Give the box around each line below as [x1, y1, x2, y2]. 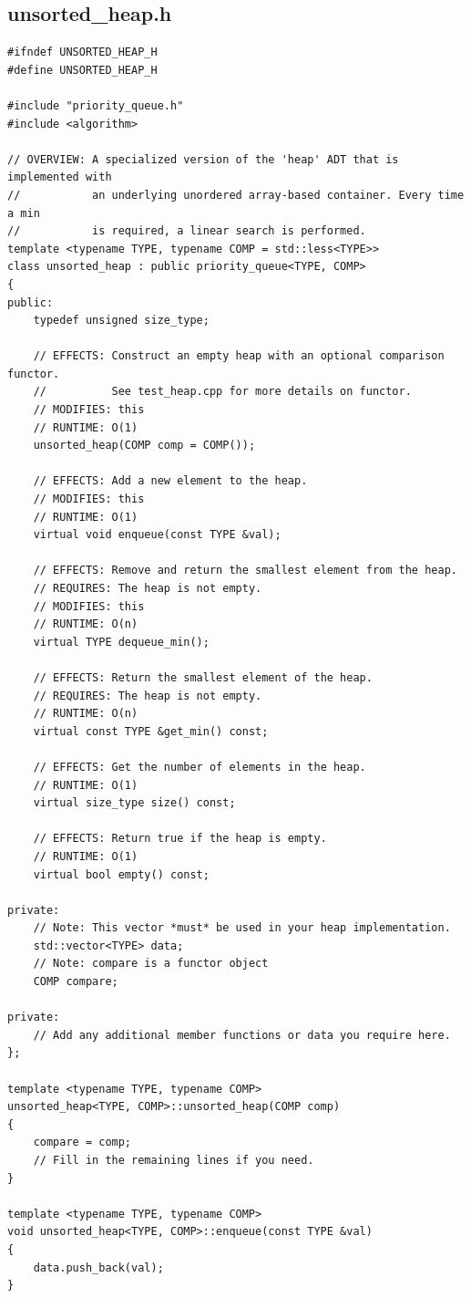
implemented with [7, 171, 112, 184]
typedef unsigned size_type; [33, 314, 210, 327]
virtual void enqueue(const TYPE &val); [33, 528, 282, 542]
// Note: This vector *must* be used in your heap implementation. [33, 921, 451, 935]
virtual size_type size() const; [33, 796, 236, 810]
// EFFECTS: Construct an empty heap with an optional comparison [33, 349, 445, 363]
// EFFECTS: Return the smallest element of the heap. [33, 670, 373, 684]
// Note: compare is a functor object [33, 957, 269, 971]
